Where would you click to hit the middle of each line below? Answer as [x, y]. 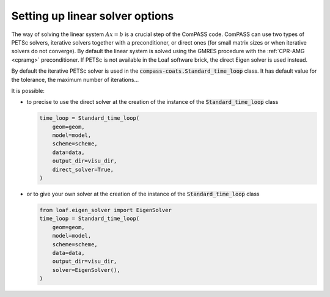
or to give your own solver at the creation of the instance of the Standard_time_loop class [143, 194]
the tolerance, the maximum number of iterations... [75, 79]
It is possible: [28, 90]
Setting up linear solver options [93, 16]
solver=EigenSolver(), [86, 270]
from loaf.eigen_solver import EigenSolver [106, 210]
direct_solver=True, [83, 169]
